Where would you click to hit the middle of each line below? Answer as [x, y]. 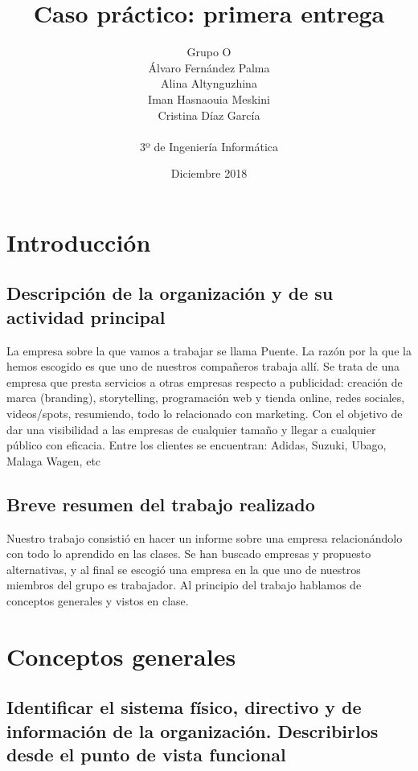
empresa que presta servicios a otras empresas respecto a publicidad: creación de [205, 381]
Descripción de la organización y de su [170, 293]
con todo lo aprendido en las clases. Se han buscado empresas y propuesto [189, 554]
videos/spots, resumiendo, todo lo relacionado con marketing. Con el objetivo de [205, 414]
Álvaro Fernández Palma [209, 67]
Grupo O [209, 52]
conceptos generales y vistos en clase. [98, 600]
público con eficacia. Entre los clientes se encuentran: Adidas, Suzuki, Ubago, [197, 445]
